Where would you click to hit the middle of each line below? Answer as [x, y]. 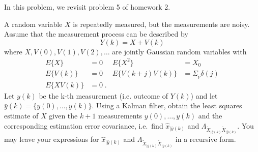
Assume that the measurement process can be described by [96, 34]
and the [210, 116]
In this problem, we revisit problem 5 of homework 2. [87, 7]
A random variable [33, 24]
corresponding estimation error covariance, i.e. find [84, 125]
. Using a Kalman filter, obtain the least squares [167, 105]
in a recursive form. [206, 139]
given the [63, 116]
